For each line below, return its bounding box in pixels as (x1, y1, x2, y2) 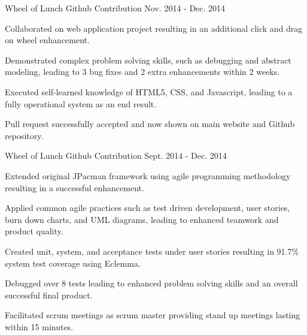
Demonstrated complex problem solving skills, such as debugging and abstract (5, 53, 291, 66)
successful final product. (5, 288, 93, 301)
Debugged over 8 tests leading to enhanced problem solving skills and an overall (5, 277, 298, 289)
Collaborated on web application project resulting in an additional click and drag (5, 22, 303, 34)
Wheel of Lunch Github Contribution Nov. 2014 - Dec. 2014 (5, 2, 226, 14)
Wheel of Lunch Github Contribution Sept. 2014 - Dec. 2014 (5, 149, 227, 162)
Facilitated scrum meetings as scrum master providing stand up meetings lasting (5, 309, 300, 321)
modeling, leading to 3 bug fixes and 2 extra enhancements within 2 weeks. (5, 65, 280, 78)
